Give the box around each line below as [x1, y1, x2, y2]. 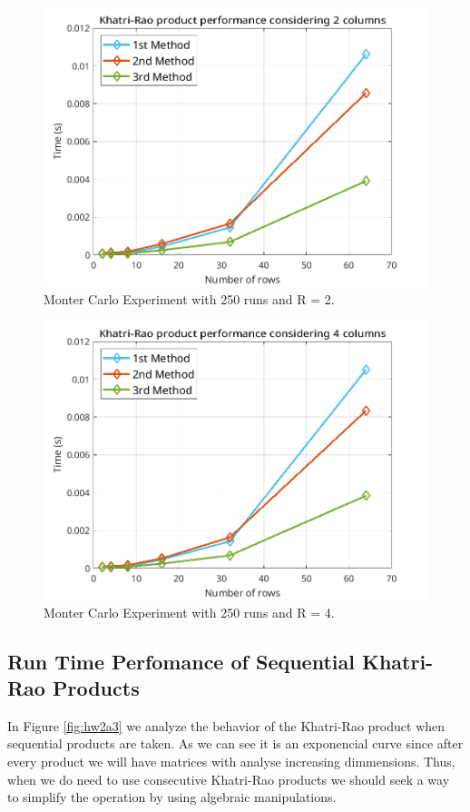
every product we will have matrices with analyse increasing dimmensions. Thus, [7, 752, 455, 770]
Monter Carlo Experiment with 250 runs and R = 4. [44, 602, 335, 621]
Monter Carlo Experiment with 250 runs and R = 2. [44, 289, 335, 308]
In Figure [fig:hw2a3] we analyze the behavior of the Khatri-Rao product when [7, 716, 446, 735]
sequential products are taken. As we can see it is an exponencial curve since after [7, 734, 464, 753]
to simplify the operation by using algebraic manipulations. [7, 787, 337, 807]
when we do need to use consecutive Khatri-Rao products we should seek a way [7, 769, 450, 788]
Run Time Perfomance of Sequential [7, 647, 355, 675]
